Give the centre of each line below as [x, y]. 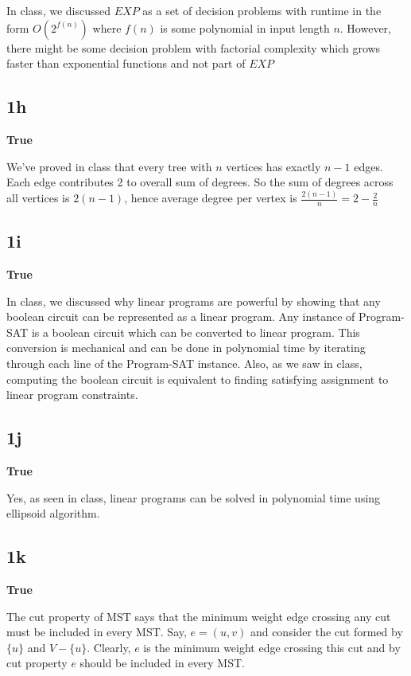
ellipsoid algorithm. [53, 513]
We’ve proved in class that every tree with [109, 166]
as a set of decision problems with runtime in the [262, 10]
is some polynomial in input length [245, 27]
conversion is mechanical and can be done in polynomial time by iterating [186, 348]
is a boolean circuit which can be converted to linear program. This [196, 332]
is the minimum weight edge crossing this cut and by [272, 647]
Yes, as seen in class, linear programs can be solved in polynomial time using [194, 497]
